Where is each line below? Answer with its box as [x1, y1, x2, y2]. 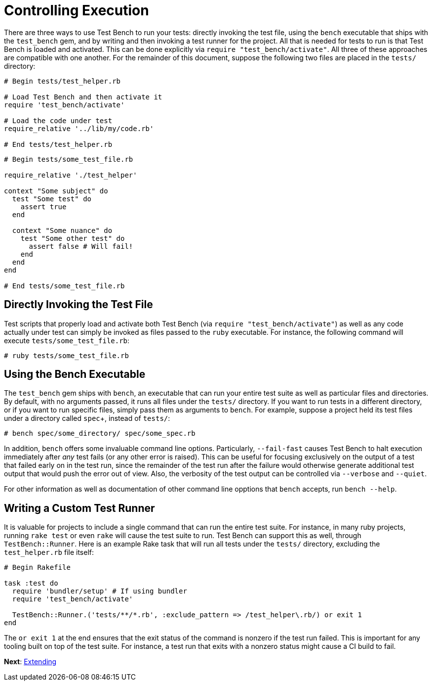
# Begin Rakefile [4, 563, 71, 572]
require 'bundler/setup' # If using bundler [12, 587, 187, 595]
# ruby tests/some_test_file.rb [4, 351, 129, 360]
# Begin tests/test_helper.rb [4, 77, 121, 85]
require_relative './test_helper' [4, 171, 137, 179]
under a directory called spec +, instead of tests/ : [4, 414, 170, 423]
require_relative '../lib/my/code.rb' [4, 124, 154, 133]
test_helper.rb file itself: [4, 548, 94, 557]
